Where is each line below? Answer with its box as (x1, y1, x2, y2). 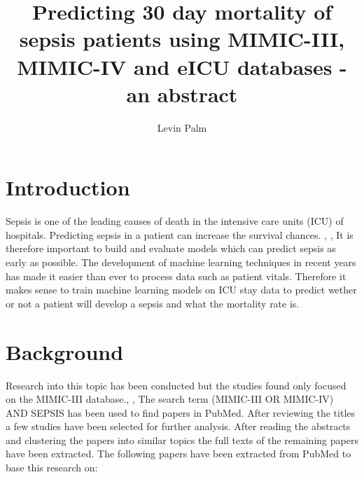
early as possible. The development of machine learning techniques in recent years (6, 255, 356, 269)
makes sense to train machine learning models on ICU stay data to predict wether (6, 282, 357, 297)
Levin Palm (157, 120, 207, 134)
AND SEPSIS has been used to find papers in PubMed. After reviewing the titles (6, 405, 356, 420)
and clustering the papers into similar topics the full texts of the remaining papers (6, 432, 358, 447)
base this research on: (6, 460, 98, 475)
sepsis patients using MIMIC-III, (19, 25, 345, 53)
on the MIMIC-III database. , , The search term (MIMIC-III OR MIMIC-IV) (6, 392, 334, 406)
